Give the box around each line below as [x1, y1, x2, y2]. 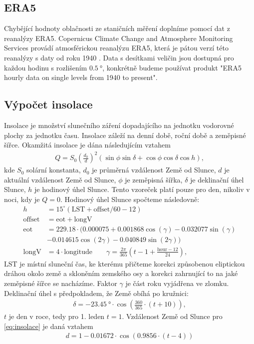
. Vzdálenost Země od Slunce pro [122, 311, 223, 321]
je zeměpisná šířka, [125, 174, 183, 184]
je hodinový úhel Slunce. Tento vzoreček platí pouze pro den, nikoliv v [34, 184, 250, 194]
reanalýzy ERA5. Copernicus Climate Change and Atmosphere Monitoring [4, 32, 233, 43]
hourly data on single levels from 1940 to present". [4, 72, 158, 82]
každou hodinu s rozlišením [4, 62, 87, 72]
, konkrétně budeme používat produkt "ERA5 [102, 62, 242, 72]
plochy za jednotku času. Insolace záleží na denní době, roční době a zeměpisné [4, 129, 246, 140]
